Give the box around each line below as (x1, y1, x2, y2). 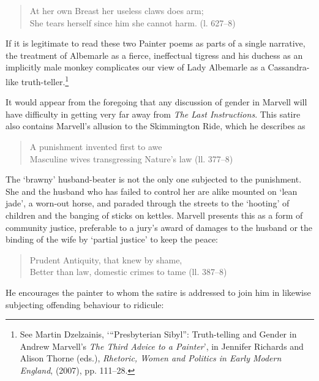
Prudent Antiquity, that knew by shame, (29, 253, 182, 266)
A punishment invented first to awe (29, 140, 162, 153)
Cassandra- (268, 61, 310, 74)
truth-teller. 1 (21, 73, 69, 88)
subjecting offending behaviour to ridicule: (6, 298, 164, 311)
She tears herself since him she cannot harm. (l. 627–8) (29, 16, 236, 29)
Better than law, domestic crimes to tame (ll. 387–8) (29, 265, 227, 278)
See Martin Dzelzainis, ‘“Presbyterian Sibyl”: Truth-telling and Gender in (20, 328, 297, 341)
